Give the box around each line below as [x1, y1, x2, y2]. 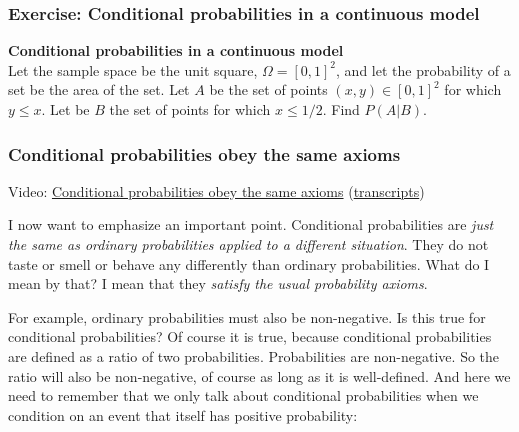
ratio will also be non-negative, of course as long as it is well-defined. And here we [8, 365, 511, 386]
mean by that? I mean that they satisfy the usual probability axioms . [8, 273, 428, 294]
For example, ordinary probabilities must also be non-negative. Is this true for [8, 306, 486, 327]
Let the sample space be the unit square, [8, 59, 258, 80]
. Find [322, 99, 360, 119]
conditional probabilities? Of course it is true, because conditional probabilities [8, 326, 492, 347]
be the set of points [209, 79, 328, 100]
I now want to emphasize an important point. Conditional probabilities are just [8, 214, 494, 235]
